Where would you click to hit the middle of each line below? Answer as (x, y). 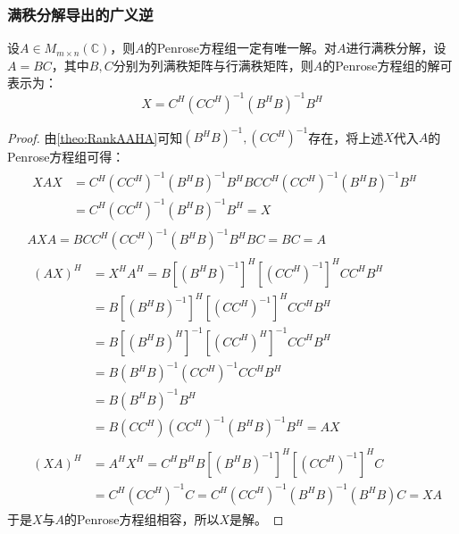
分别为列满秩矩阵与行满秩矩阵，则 (213, 65)
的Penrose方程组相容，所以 (142, 518)
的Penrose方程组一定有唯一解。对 (241, 48)
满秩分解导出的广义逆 (80, 14)
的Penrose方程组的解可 (388, 65)
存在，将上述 (346, 137)
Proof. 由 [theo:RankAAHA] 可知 (95, 137)
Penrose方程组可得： (66, 156)
